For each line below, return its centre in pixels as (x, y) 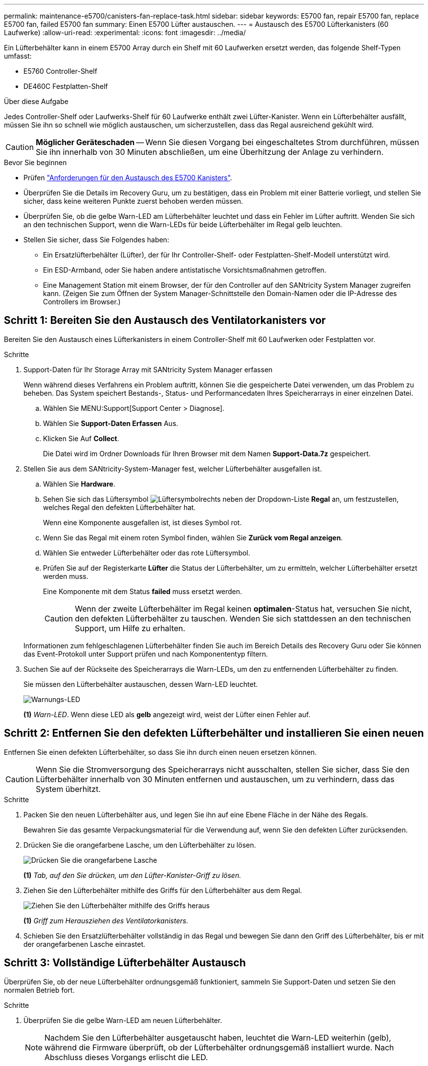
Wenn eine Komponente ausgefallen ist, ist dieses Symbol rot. (142, 522)
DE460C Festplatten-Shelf (66, 86)
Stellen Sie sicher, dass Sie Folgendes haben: (96, 240)
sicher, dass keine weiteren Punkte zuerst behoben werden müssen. (133, 201)
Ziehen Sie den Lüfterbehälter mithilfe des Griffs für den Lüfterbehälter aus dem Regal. (163, 890)
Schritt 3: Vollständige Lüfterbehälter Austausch (125, 963)
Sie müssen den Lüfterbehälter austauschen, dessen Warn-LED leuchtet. (141, 684)
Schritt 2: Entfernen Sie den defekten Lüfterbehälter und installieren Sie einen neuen (214, 733)
